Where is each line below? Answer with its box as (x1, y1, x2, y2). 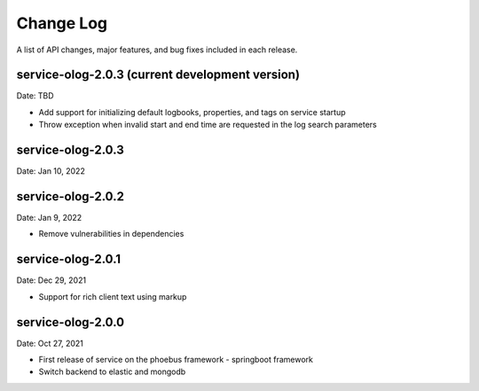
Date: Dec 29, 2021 (16, 275, 87, 285)
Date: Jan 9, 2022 (16, 213, 82, 223)
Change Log (16, 13, 108, 33)
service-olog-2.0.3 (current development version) (16, 67, 301, 82)
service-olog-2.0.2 (16, 189, 124, 204)
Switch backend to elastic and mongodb (38, 366, 186, 377)
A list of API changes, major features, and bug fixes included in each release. (16, 44, 298, 55)
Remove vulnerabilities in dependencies (38, 229, 185, 239)
